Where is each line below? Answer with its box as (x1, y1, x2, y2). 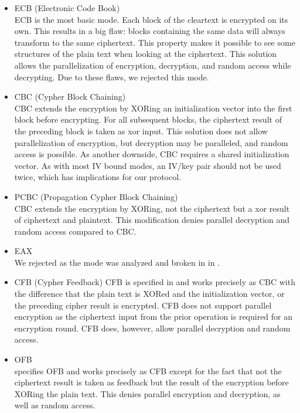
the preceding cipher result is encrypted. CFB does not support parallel (14, 299, 272, 311)
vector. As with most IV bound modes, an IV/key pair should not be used (14, 159, 281, 171)
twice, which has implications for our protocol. (14, 171, 181, 183)
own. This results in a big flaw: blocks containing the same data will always (14, 25, 285, 37)
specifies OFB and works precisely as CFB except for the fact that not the (14, 364, 282, 377)
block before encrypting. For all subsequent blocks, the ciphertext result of (14, 113, 282, 126)
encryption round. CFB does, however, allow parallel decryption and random (14, 321, 291, 334)
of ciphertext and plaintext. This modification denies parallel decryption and (14, 214, 290, 226)
